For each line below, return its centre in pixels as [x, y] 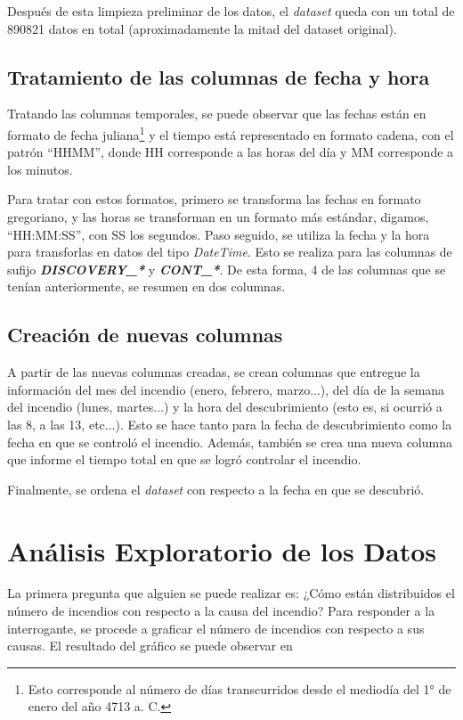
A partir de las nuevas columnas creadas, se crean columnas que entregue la [214, 372]
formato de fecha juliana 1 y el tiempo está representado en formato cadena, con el [231, 133]
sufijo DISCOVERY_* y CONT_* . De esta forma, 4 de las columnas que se [227, 269]
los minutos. [40, 169]
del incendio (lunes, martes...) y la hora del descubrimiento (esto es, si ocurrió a [225, 407]
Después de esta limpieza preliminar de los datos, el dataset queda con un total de [231, 11]
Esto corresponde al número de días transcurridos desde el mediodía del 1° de [240, 688]
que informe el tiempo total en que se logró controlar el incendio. [184, 459]
